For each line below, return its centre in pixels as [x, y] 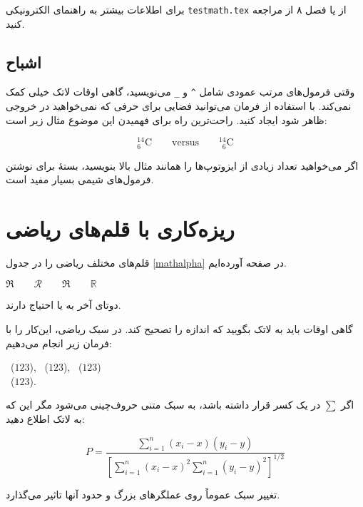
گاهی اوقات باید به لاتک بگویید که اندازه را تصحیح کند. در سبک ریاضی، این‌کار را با [179, 329]
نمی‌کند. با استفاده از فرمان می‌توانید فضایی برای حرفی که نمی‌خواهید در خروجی [179, 106]
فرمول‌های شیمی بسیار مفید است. [80, 179]
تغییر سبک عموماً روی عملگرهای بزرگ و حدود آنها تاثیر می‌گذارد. [143, 494]
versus [185, 143]
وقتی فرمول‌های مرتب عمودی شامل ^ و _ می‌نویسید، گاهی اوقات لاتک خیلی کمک [180, 92]
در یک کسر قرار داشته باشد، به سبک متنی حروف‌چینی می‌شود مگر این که [163, 405]
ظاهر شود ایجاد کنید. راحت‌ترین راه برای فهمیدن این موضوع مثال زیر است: [167, 119]
